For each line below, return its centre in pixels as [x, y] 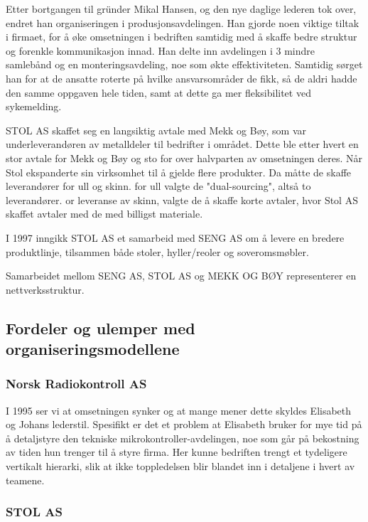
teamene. [25, 480]
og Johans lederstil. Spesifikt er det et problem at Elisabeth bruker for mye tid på [184, 424]
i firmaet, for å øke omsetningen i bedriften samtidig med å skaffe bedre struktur [182, 37]
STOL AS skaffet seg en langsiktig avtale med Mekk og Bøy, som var [156, 130]
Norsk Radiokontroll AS [76, 384]
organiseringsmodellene [93, 349]
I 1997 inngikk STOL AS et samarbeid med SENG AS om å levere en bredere [175, 237]
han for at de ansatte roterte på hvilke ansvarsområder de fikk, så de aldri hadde [182, 78]
